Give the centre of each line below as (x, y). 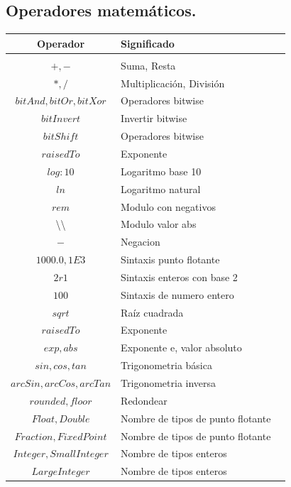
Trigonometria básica (166, 365)
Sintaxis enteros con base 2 (179, 277)
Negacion (141, 242)
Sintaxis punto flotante (170, 259)
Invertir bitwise (154, 118)
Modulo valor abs (159, 224)
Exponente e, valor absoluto (181, 348)
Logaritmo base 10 (161, 171)
